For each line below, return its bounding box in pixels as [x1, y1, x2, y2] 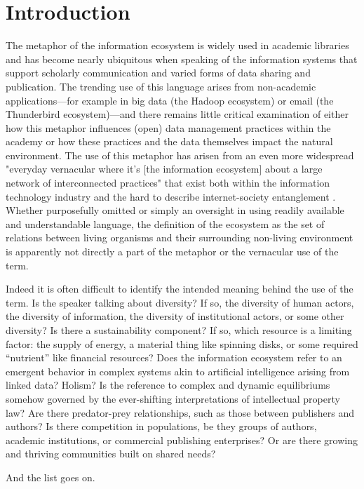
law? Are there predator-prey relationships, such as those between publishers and [6, 405, 355, 420]
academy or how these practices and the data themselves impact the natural [6, 134, 333, 149]
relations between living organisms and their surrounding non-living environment [6, 230, 353, 245]
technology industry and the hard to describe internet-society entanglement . [6, 189, 336, 203]
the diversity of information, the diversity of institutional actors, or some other [6, 309, 344, 323]
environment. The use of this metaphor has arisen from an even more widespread [6, 147, 354, 162]
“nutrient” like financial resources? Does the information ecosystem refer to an [6, 350, 342, 365]
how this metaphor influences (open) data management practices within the [6, 120, 331, 135]
